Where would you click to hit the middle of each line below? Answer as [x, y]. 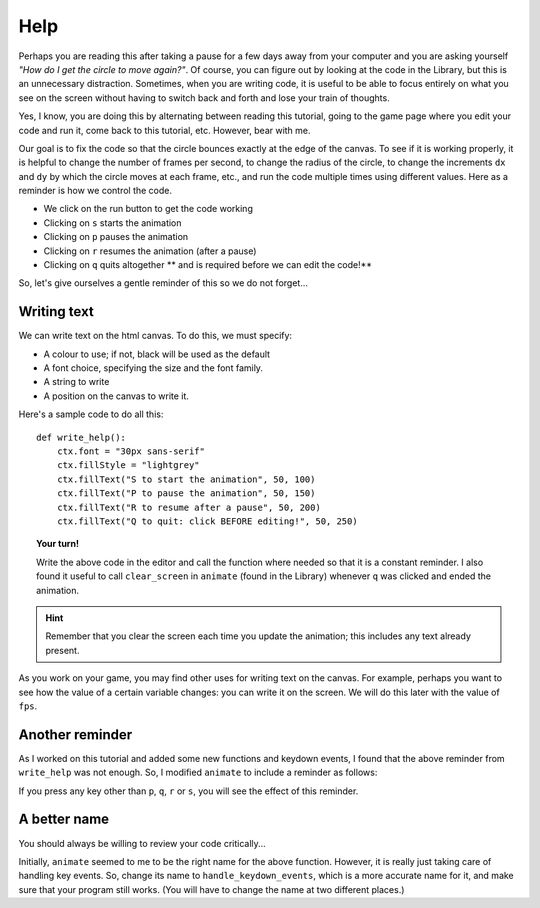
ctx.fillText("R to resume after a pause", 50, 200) [189, 507]
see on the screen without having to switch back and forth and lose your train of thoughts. [204, 97]
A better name [64, 819]
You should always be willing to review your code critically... [142, 843]
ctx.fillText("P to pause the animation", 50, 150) [186, 493]
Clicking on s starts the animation [112, 222]
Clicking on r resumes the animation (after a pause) [150, 251]
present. [62, 650]
